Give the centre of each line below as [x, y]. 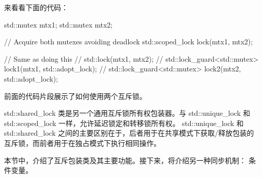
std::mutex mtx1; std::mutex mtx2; [59, 24]
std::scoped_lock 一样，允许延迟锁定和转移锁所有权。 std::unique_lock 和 [124, 123]
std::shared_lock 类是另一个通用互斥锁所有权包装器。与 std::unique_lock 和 [127, 113]
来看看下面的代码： [36, 7]
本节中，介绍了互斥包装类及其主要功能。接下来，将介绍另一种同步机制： [125, 160]
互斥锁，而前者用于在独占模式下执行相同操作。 [82, 143]
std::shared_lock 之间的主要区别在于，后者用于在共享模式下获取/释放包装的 [129, 133]
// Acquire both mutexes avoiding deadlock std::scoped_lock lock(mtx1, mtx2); [128, 42]
